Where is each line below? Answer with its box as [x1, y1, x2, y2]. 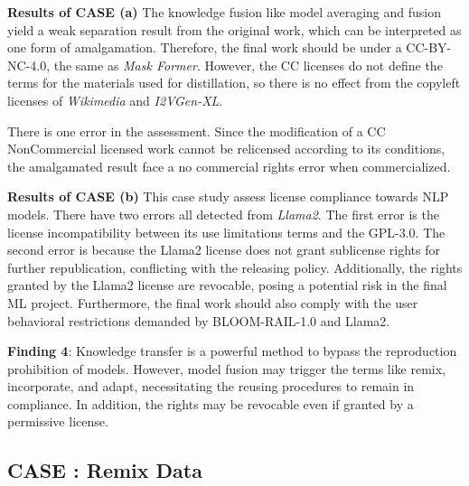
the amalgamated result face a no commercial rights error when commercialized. [7, 156, 451, 175]
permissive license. [7, 412, 108, 431]
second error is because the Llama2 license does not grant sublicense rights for [7, 240, 440, 259]
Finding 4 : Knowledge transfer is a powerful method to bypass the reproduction [7, 341, 457, 360]
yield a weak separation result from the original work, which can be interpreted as [7, 20, 462, 39]
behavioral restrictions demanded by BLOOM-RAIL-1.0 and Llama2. [7, 311, 390, 330]
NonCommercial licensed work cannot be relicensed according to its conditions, [7, 139, 446, 158]
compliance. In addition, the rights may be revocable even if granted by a [7, 394, 414, 413]
